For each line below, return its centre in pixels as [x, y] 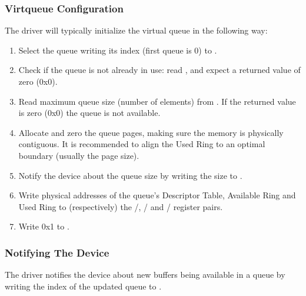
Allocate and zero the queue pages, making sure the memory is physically [151, 132]
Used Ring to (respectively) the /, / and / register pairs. [121, 206]
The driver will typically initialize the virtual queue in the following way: [136, 30]
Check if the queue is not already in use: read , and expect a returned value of [159, 70]
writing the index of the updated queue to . [83, 286]
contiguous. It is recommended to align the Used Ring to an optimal [142, 144]
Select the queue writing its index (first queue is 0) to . [118, 50]
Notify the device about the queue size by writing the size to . [130, 175]
